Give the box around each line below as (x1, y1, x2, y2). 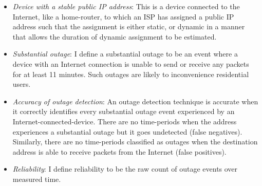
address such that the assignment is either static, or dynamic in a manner (12, 21, 245, 32)
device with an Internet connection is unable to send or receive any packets (12, 58, 249, 69)
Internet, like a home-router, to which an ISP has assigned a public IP (12, 11, 234, 22)
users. (12, 79, 31, 89)
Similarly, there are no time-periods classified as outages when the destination (12, 136, 258, 147)
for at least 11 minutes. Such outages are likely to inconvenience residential (12, 68, 249, 79)
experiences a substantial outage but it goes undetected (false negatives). (12, 126, 242, 137)
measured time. (12, 173, 61, 184)
